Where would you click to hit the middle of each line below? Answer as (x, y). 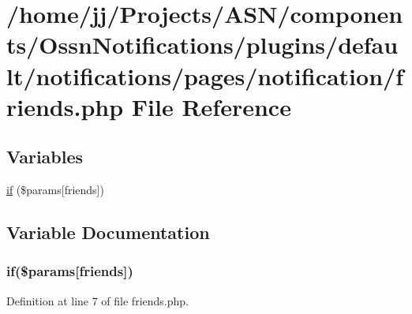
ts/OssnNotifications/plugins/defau (202, 45)
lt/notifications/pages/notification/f (205, 75)
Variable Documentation (108, 232)
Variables (45, 157)
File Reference (211, 106)
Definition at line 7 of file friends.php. (97, 300)
